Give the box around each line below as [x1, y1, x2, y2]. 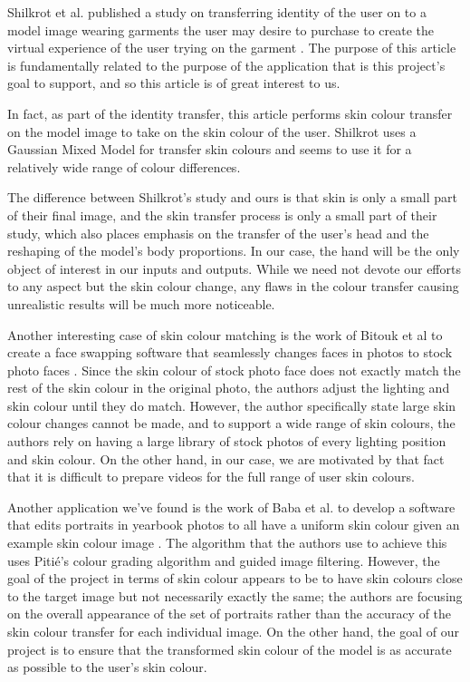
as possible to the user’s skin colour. [7, 658, 207, 677]
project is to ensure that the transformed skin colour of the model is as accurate [7, 639, 452, 658]
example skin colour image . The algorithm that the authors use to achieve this [7, 533, 447, 552]
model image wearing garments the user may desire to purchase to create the [7, 20, 435, 39]
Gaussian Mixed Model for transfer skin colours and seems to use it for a [7, 140, 412, 159]
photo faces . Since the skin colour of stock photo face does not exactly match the [7, 360, 461, 379]
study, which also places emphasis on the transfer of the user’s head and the [7, 223, 429, 242]
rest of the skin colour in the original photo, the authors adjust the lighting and [7, 378, 450, 397]
